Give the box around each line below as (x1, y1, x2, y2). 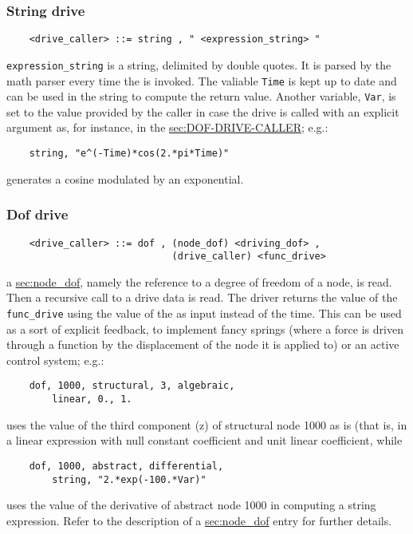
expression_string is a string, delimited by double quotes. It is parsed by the (6, 56, 391, 73)
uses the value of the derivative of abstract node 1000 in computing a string (6, 496, 376, 513)
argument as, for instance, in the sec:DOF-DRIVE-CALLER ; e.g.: (6, 119, 328, 136)
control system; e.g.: (6, 351, 104, 368)
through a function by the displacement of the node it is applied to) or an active (6, 336, 399, 353)
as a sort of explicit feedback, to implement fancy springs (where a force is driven (6, 320, 403, 337)
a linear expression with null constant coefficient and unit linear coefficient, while (6, 432, 403, 449)
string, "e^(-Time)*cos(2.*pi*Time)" (29, 148, 230, 160)
